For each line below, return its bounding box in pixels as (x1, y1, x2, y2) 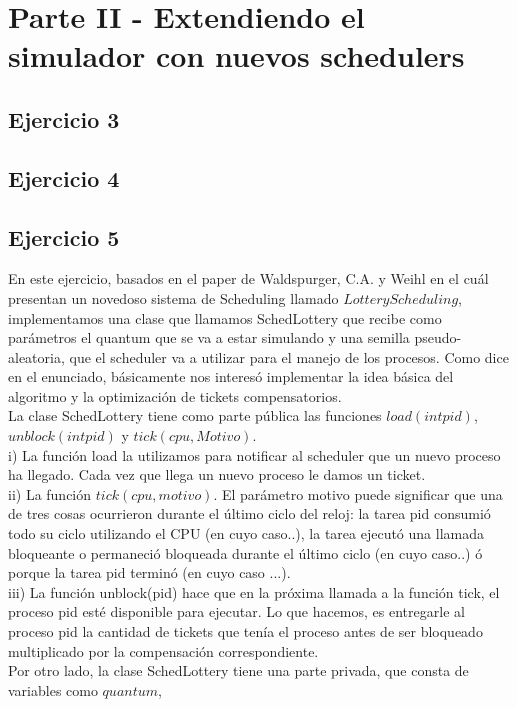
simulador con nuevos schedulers (8, 35, 465, 76)
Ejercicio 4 (8, 162, 120, 193)
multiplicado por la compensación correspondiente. (8, 640, 319, 661)
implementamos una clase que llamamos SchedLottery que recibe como (8, 307, 442, 328)
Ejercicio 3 (8, 103, 120, 134)
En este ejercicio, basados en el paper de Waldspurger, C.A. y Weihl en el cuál (8, 268, 489, 289)
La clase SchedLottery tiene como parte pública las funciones (8, 405, 382, 426)
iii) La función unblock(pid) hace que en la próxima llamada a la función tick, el (8, 581, 500, 602)
